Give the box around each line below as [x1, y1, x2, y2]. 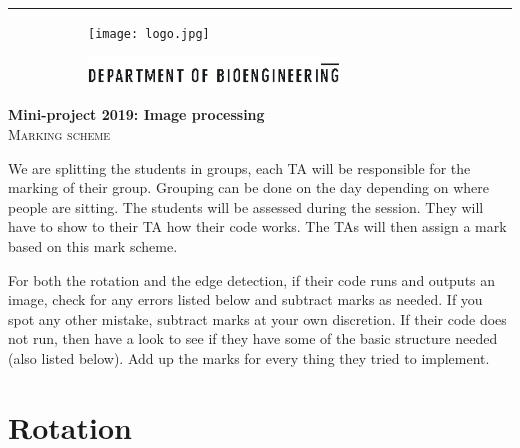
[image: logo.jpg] [88, 27, 210, 41]
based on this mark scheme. [8, 236, 178, 257]
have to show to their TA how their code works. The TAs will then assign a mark [8, 216, 507, 237]
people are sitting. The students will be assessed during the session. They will [8, 196, 484, 217]
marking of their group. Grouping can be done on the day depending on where [8, 177, 490, 198]
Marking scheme [8, 124, 111, 145]
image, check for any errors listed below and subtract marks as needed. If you [8, 289, 483, 310]
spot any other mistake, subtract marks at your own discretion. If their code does [8, 308, 507, 329]
